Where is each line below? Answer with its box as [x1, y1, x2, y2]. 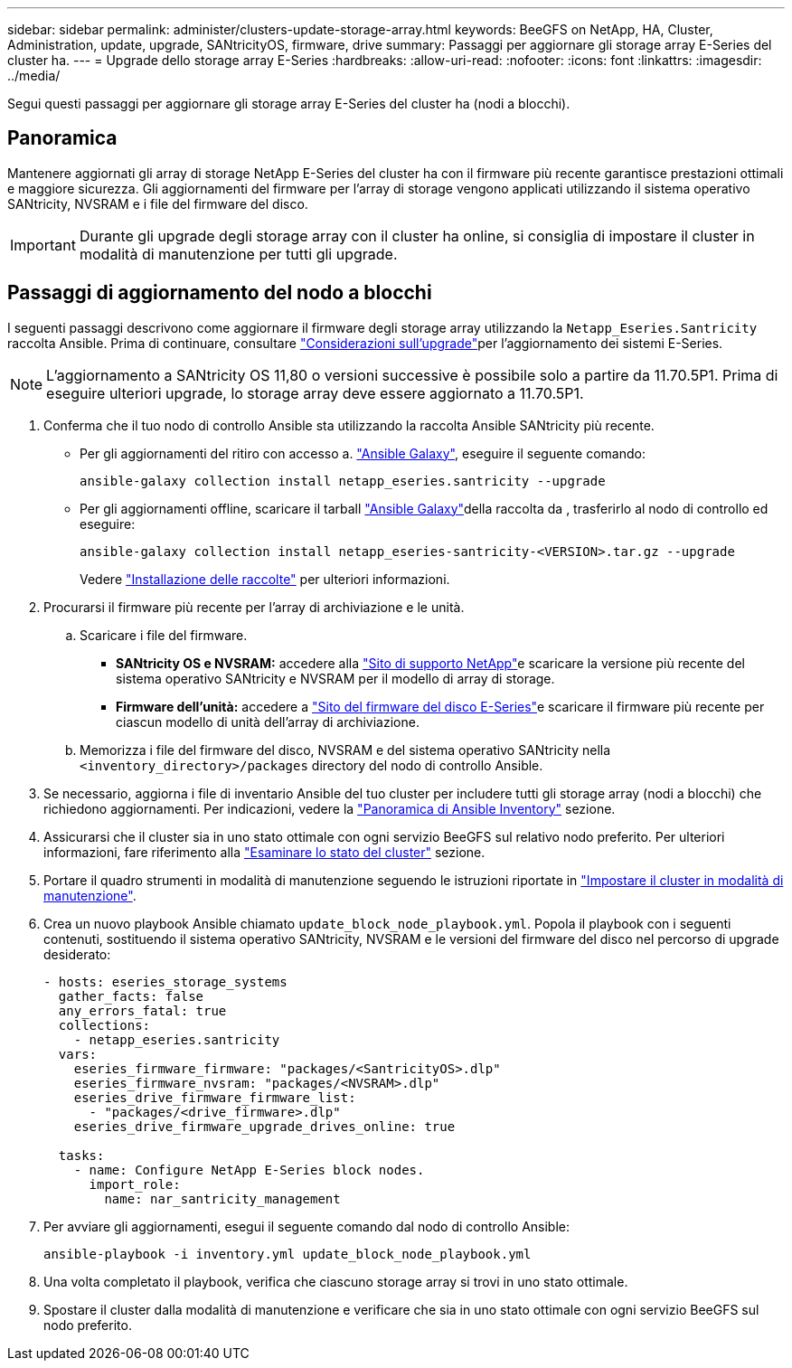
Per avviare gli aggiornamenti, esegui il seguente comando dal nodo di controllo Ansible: [43, 1218, 570, 1234]
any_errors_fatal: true [58, 1003, 227, 1018]
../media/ [7, 68, 61, 83]
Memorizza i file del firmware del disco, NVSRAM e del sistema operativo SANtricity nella [80, 741, 611, 758]
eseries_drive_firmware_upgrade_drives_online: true [73, 1118, 456, 1134]
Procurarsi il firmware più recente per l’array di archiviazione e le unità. [43, 599, 465, 615]
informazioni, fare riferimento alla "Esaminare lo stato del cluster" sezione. [43, 844, 486, 860]
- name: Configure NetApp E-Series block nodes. [73, 1162, 425, 1177]
